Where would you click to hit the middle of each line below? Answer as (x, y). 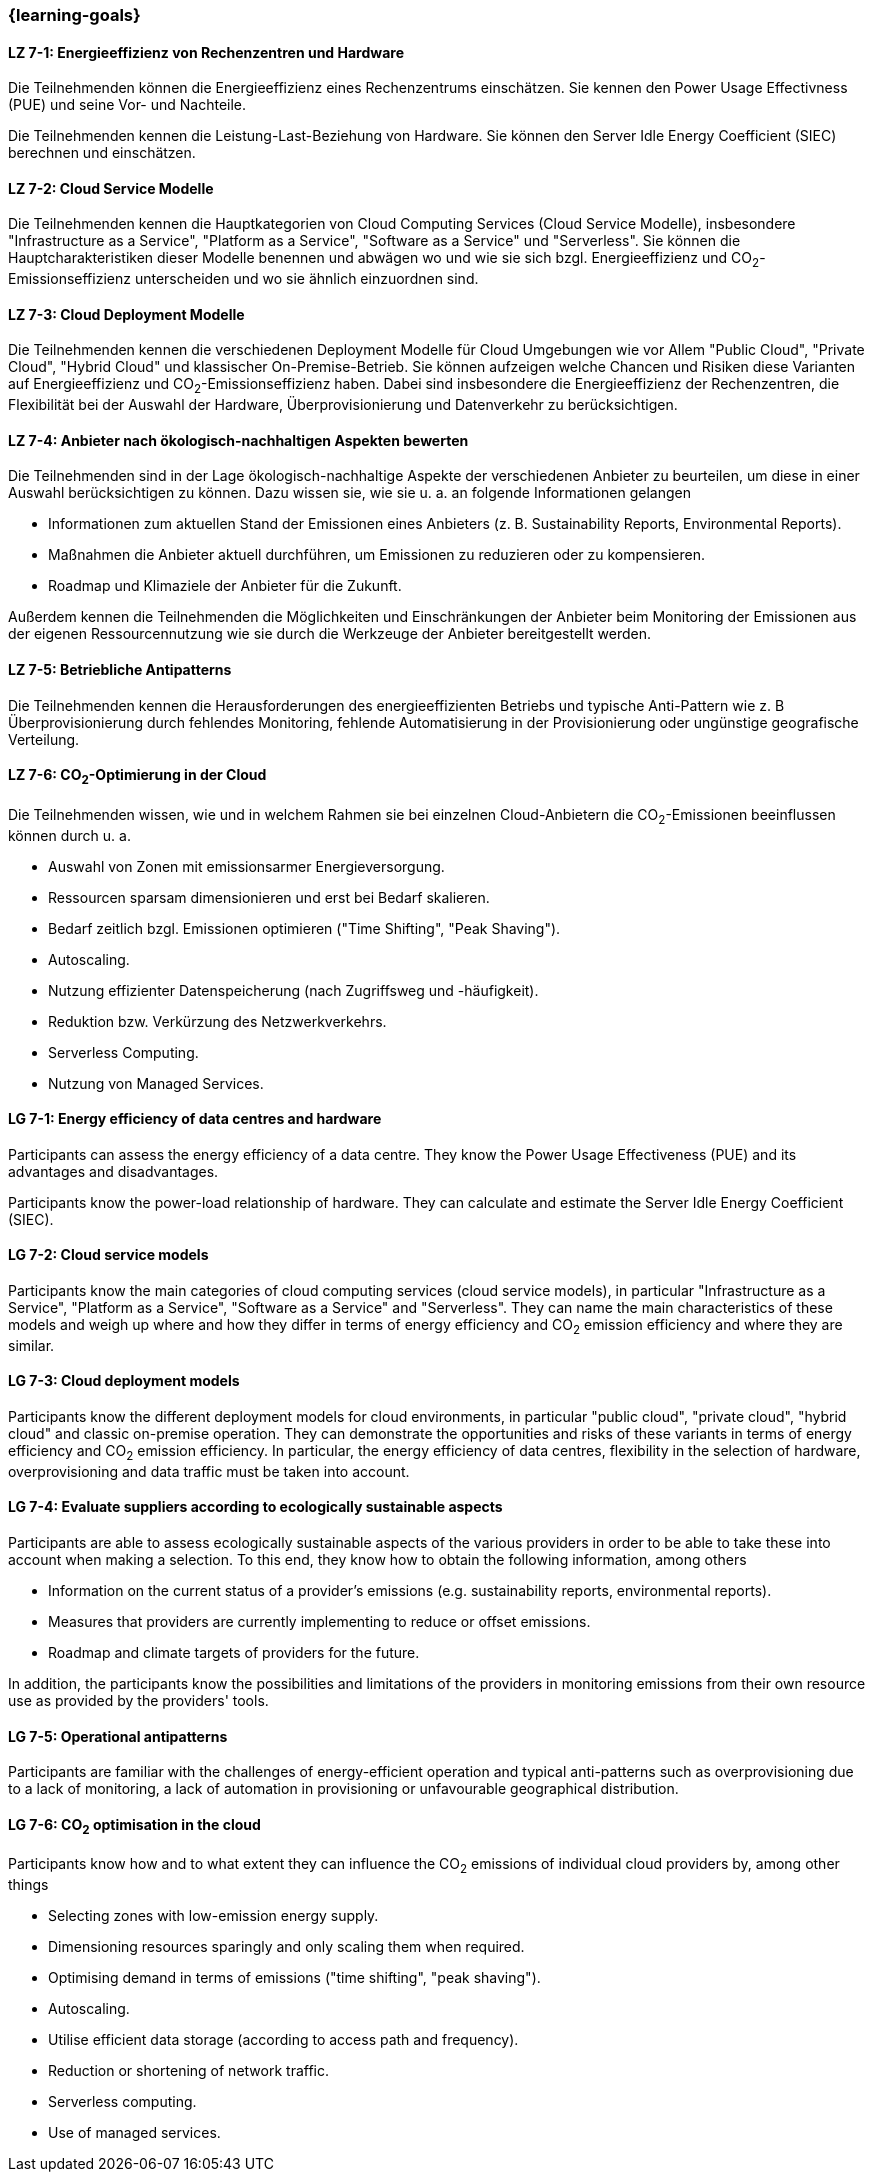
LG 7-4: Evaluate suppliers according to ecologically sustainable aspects (255, 1507)
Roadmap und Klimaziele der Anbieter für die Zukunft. (225, 586)
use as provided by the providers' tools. (138, 1700)
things (28, 1884)
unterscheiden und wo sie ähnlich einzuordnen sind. (306, 279)
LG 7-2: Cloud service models (108, 1255)
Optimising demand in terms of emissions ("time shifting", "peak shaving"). (294, 1977)
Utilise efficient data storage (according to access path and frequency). (283, 2039)
